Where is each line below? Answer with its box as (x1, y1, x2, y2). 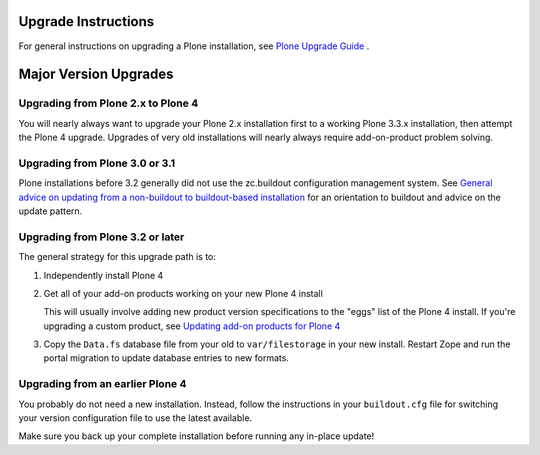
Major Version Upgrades (18, 66, 174, 83)
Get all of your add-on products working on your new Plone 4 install (43, 287, 324, 299)
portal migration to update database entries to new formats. (43, 352, 290, 364)
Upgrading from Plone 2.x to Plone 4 (18, 96, 199, 110)
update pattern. (18, 205, 83, 217)
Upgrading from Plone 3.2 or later (18, 230, 185, 244)
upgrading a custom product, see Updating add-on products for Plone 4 (43, 320, 341, 332)
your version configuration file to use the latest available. (18, 412, 253, 424)
